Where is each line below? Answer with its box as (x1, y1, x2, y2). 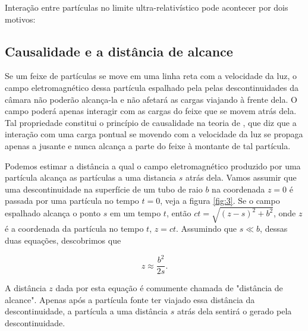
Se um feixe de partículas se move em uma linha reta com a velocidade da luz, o (5, 70, 297, 82)
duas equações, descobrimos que (5, 234, 121, 247)
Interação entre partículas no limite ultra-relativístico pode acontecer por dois (5, 1, 288, 13)
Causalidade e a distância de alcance (5, 42, 233, 60)
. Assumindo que (176, 222, 237, 235)
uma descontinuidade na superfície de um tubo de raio (5, 182, 203, 195)
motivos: (5, 12, 36, 25)
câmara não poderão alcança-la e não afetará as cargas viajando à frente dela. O (5, 93, 297, 105)
